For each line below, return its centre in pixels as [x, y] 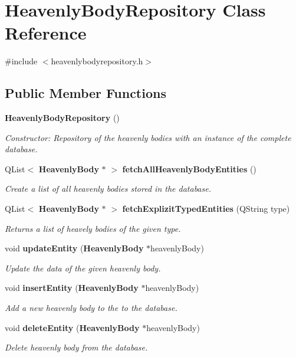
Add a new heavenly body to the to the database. [91, 308]
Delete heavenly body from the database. [76, 347]
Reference [46, 33]
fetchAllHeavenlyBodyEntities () [189, 168]
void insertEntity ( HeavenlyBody [72, 288]
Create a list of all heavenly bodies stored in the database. [108, 189]
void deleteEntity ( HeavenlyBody [72, 327]
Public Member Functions [85, 93]
